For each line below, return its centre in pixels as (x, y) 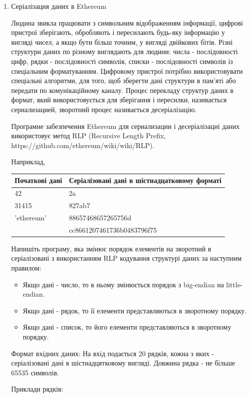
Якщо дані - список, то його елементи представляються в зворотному (127, 327)
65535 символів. (35, 372)
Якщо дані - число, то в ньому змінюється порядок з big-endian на (123, 284)
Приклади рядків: (37, 389)
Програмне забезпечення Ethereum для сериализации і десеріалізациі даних (125, 126)
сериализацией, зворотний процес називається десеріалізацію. (104, 109)
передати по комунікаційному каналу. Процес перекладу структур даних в (122, 90)
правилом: (26, 268)
